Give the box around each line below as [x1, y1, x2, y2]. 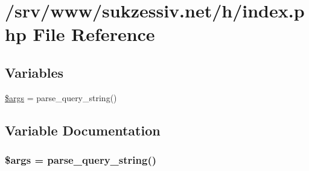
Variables [5, 63, 64, 81]
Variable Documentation [5, 120, 161, 139]
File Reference [33, 22, 155, 46]
